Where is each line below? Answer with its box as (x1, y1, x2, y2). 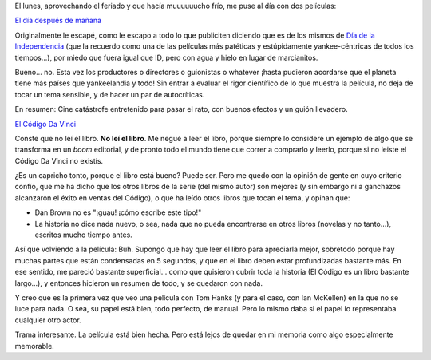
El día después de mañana (14, 16, 102, 26)
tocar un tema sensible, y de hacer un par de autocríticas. (14, 89, 205, 99)
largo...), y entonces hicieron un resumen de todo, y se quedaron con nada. (14, 278, 263, 287)
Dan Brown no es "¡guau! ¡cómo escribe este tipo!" (34, 208, 202, 217)
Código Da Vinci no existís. (14, 156, 104, 165)
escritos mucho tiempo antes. (34, 230, 133, 239)
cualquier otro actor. (14, 315, 81, 325)
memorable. (14, 341, 55, 350)
